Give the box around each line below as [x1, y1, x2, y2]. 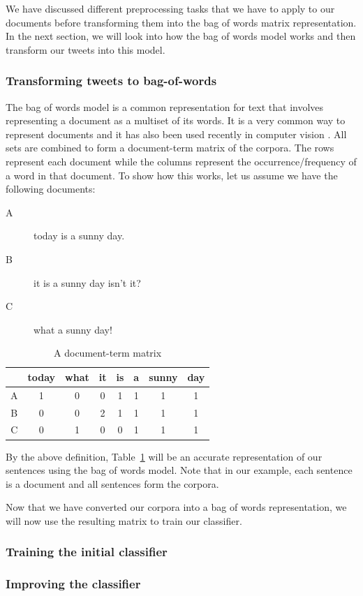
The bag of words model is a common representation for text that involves [6, 99, 324, 114]
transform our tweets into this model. [6, 42, 165, 57]
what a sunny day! [34, 322, 112, 336]
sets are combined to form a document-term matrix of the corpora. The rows [6, 140, 334, 155]
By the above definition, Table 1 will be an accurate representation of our [6, 449, 323, 463]
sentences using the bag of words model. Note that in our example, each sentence [6, 463, 353, 477]
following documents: [6, 181, 96, 196]
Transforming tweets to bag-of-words [6, 72, 217, 89]
